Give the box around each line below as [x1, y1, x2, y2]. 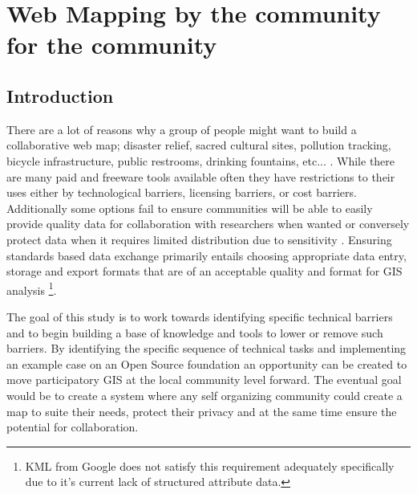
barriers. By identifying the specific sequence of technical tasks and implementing [6, 340, 407, 357]
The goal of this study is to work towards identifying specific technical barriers [6, 308, 393, 325]
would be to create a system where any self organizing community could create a [6, 386, 403, 403]
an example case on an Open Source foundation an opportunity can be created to [6, 355, 407, 372]
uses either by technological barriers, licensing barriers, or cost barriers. [6, 184, 357, 201]
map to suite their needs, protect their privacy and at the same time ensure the [6, 402, 397, 419]
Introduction [6, 83, 114, 108]
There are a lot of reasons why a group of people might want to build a [6, 120, 357, 137]
